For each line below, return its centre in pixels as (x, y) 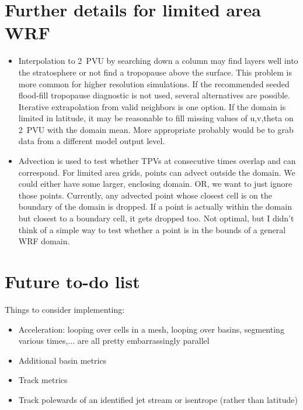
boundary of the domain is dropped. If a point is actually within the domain (155, 206)
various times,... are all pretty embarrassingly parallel (114, 341)
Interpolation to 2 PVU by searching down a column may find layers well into (158, 61)
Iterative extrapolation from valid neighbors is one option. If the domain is (152, 106)
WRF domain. (44, 241)
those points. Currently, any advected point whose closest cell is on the (145, 195)
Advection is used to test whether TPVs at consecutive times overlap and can (157, 161)
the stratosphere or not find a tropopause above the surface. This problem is (155, 72)
